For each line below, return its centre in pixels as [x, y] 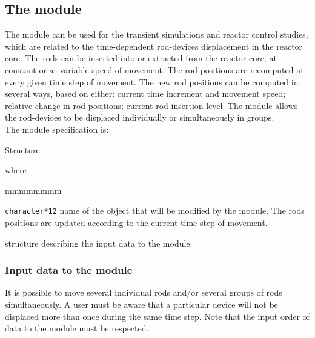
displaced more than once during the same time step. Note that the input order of [157, 316]
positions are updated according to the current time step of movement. [136, 222]
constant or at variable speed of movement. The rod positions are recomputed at [154, 69]
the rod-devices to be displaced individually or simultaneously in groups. [140, 117]
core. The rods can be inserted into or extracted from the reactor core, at [141, 58]
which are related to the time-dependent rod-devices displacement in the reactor [154, 46]
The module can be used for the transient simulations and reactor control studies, [157, 34]
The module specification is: [57, 129]
